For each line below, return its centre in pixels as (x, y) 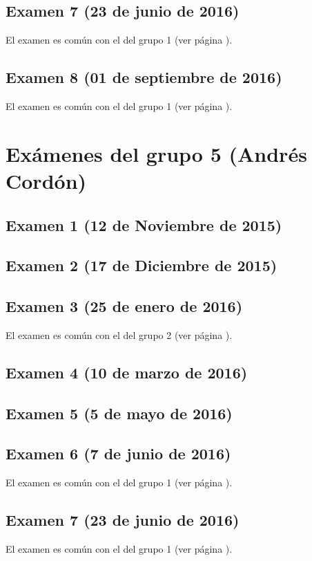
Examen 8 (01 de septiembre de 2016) (144, 77)
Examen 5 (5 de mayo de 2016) (119, 413)
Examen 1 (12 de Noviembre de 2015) (144, 224)
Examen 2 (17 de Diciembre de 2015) (142, 265)
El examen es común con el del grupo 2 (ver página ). (119, 334)
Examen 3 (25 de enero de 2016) (124, 306)
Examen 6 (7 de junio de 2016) (118, 453)
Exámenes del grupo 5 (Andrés (156, 153)
